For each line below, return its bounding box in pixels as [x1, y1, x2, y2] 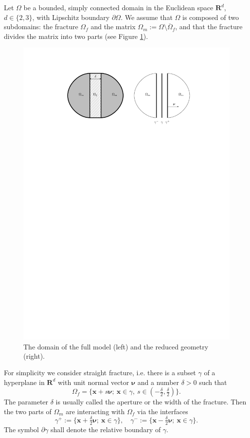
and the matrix [90, 21, 136, 32]
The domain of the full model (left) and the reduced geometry [23, 341, 209, 351]
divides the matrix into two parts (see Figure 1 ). [4, 31, 148, 41]
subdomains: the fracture [4, 21, 78, 32]
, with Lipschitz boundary [32, 12, 110, 22]
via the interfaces [137, 406, 188, 416]
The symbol [4, 424, 39, 434]
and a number [137, 377, 179, 387]
